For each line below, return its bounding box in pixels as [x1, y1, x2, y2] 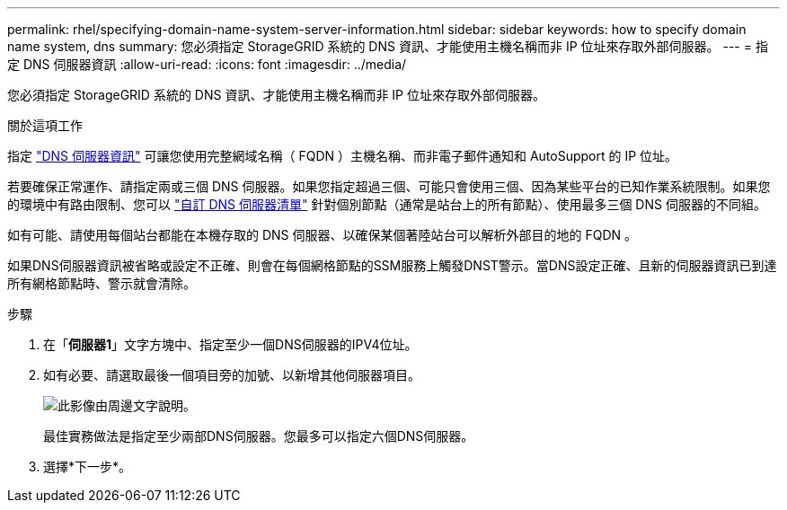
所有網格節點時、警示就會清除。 [7, 276, 196, 291]
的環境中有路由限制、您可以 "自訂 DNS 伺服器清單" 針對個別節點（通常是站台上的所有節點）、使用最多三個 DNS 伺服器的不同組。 [7, 197, 766, 212]
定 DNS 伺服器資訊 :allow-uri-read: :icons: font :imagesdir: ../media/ [7, 57, 407, 72]
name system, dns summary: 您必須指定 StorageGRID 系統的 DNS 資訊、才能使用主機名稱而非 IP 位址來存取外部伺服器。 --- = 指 [7, 39, 768, 54]
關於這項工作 [7, 118, 83, 133]
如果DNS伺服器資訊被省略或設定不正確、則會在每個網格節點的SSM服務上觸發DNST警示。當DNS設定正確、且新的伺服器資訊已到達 [7, 258, 777, 273]
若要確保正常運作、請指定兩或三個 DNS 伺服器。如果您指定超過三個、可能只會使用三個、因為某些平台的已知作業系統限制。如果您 [7, 179, 771, 194]
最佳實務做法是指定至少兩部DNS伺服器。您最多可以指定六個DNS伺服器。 [43, 428, 474, 444]
